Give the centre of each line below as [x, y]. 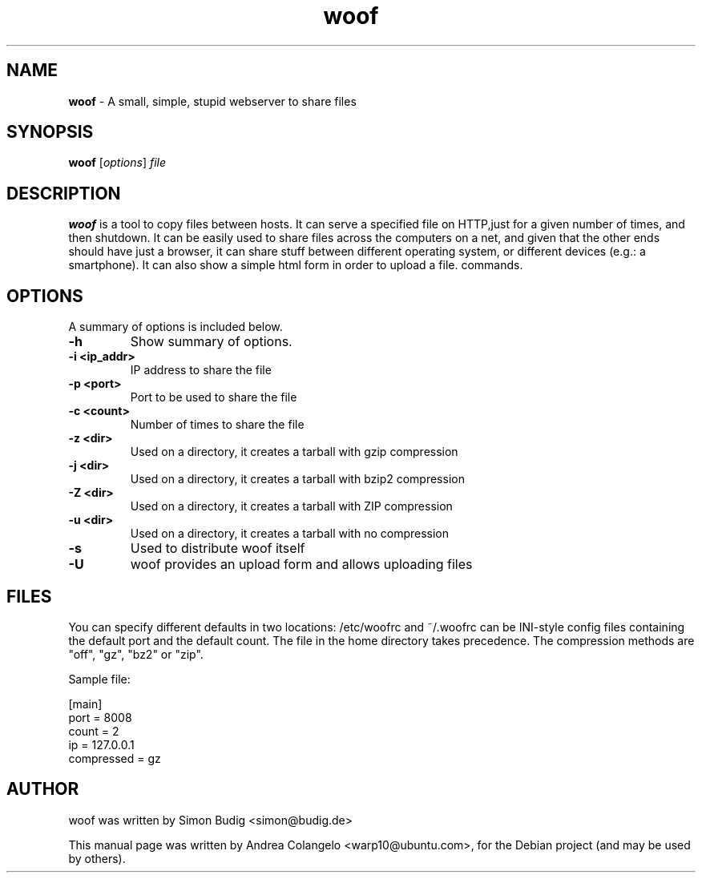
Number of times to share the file [217, 425]
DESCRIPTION [64, 193]
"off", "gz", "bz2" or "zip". [136, 654]
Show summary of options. [211, 342]
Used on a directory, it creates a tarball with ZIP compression [291, 506]
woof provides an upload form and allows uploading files [301, 564]
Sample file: [99, 679]
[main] [85, 704]
